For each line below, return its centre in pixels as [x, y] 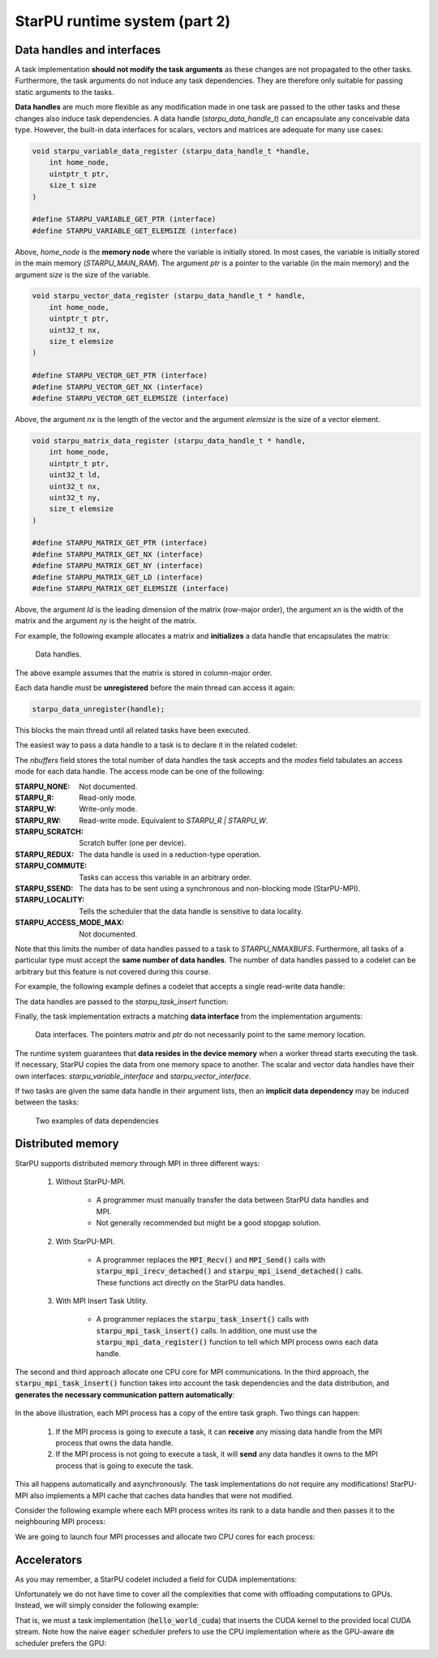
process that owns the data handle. [114, 1443]
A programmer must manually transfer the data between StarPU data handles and [232, 1200]
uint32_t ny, [75, 497]
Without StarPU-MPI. [90, 1182]
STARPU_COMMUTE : [51, 866]
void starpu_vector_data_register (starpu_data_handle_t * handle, [169, 296]
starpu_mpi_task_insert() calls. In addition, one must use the [207, 1330]
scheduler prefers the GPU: [61, 1643]
